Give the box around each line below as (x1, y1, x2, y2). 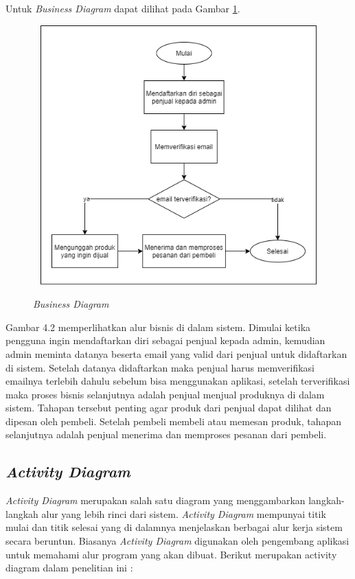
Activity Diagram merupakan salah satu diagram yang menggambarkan (5, 493, 306, 508)
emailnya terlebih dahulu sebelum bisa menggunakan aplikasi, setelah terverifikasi (5, 374, 350, 388)
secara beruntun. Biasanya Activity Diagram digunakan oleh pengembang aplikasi (5, 534, 350, 548)
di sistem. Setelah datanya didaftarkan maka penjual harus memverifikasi (5, 360, 315, 374)
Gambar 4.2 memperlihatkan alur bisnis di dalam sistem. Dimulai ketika (5, 319, 311, 334)
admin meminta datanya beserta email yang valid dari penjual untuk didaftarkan (5, 346, 347, 361)
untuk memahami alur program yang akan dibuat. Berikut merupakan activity (5, 547, 337, 561)
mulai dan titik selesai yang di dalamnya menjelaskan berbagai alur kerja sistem (5, 520, 343, 534)
